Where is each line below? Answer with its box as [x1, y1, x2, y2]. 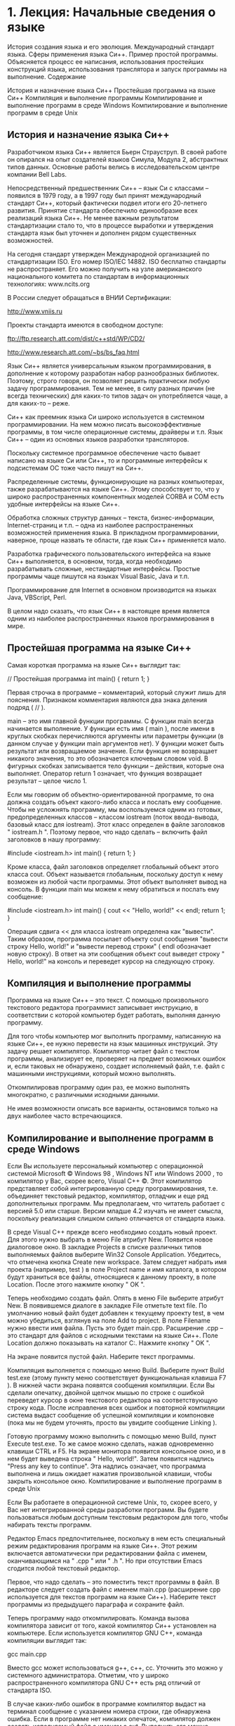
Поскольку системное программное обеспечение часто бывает [7, 449, 201, 457]
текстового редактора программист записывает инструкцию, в [7, 1003, 199, 1012]
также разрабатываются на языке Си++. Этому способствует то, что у [7, 484, 220, 493]
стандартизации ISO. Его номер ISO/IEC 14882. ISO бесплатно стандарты [7, 257, 227, 265]
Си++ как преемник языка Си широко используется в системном [7, 413, 205, 421]
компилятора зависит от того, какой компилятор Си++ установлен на [7, 1621, 217, 1630]
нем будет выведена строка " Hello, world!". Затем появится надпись [7, 1455, 215, 1463]
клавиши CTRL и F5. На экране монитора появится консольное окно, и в [7, 1447, 226, 1456]
